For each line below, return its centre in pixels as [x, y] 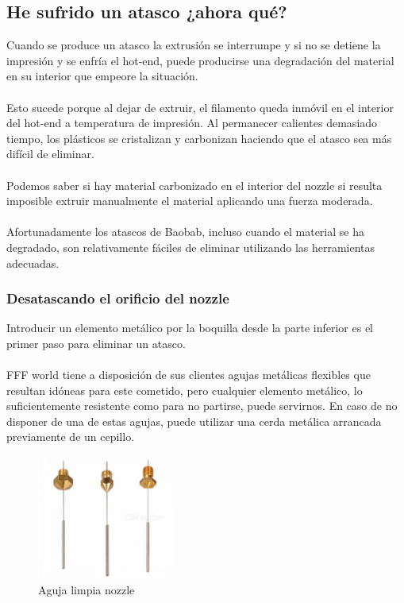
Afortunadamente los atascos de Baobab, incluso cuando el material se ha [185, 232]
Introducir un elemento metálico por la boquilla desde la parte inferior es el [190, 328]
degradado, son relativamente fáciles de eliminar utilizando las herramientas [191, 247]
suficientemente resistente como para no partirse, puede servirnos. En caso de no [202, 406]
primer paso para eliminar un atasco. [96, 343]
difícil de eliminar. [50, 154]
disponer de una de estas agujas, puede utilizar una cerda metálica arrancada [194, 421]
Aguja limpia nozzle [87, 589]
